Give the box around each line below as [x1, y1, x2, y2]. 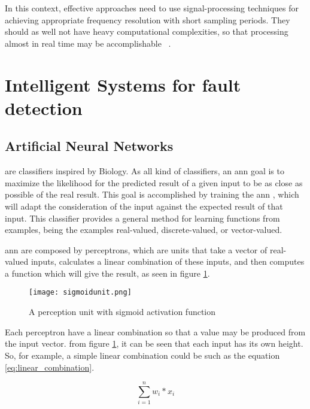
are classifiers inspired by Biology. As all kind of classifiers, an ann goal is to [5, 165, 284, 177]
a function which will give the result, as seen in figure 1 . [5, 266, 210, 279]
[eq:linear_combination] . [5, 360, 95, 373]
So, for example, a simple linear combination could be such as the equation [5, 349, 280, 361]
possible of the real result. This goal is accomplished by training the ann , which [5, 188, 299, 201]
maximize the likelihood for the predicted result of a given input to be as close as [5, 176, 303, 189]
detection [5, 95, 83, 120]
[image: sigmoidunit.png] [29, 288, 132, 297]
